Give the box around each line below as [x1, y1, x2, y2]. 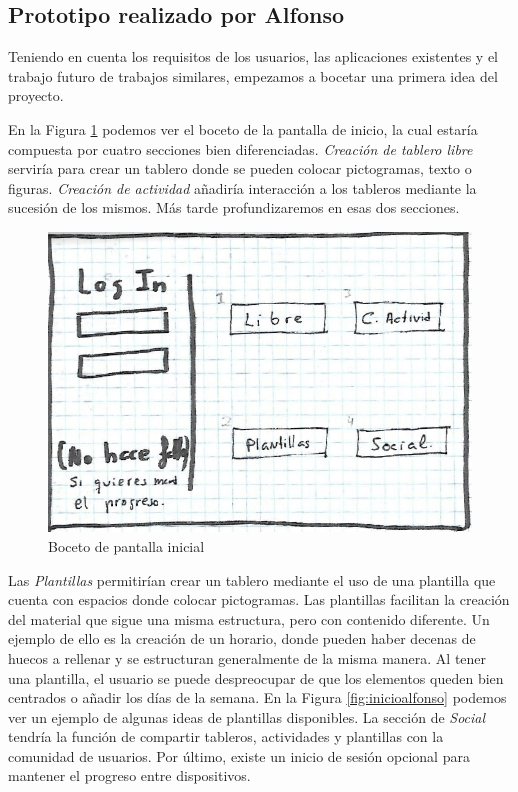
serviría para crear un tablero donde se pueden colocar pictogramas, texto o [8, 158, 472, 179]
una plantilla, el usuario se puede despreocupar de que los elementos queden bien [8, 667, 504, 688]
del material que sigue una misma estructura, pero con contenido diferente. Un [8, 608, 490, 629]
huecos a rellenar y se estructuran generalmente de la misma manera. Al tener [8, 647, 487, 668]
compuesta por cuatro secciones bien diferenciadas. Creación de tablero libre [8, 138, 473, 159]
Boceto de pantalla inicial [48, 535, 205, 556]
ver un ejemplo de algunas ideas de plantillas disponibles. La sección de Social [8, 706, 486, 727]
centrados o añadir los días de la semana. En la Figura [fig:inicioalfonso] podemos [8, 687, 507, 708]
